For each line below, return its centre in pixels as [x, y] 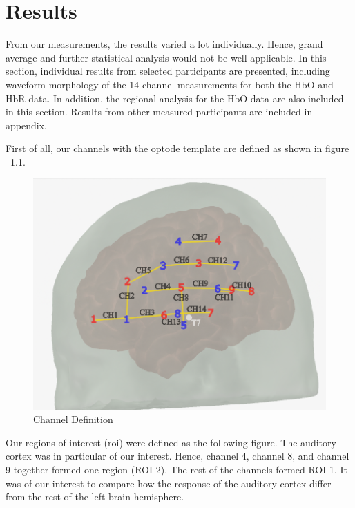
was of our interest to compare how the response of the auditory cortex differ [169, 483]
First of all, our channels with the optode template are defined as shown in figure [177, 148]
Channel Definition [73, 419]
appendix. [26, 125]
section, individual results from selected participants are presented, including [168, 71]
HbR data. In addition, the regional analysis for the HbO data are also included [175, 98]
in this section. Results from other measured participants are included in [159, 112]
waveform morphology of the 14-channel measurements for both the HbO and [170, 84]
